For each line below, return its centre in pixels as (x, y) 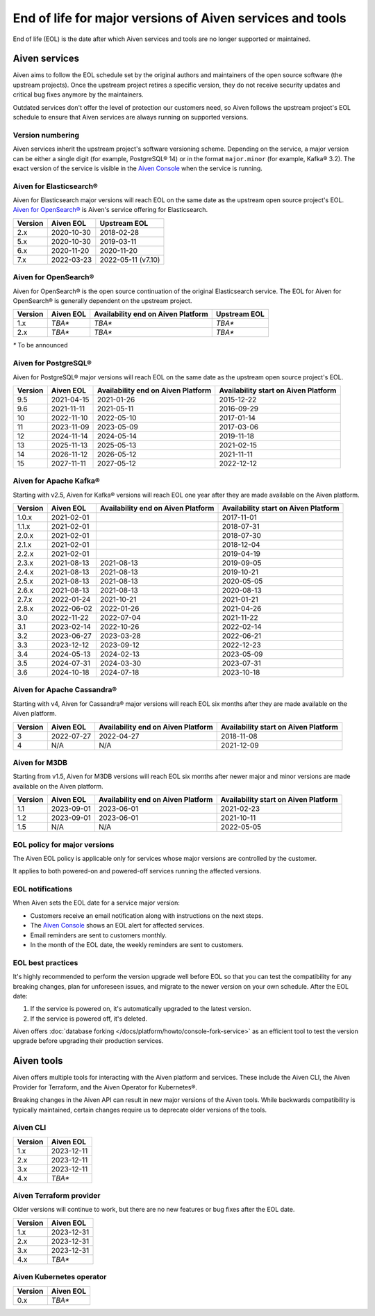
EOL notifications (43, 889)
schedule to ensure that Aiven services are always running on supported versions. (131, 117)
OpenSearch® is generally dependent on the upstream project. (102, 301)
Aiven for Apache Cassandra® (65, 690)
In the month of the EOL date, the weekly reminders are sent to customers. (137, 944)
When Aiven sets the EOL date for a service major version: (96, 903)
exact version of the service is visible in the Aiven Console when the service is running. (138, 168)
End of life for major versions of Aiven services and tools (180, 18)
